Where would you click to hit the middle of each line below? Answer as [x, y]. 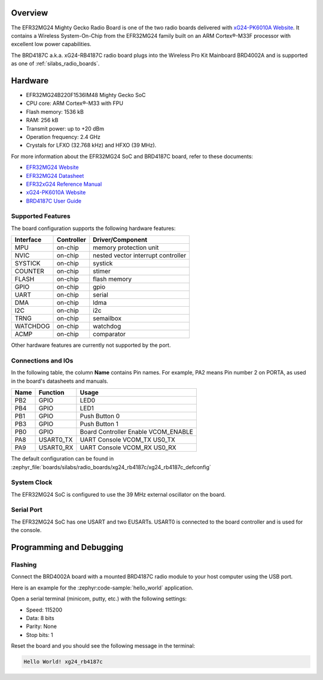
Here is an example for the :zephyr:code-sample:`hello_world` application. [102, 588]
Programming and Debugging [67, 547]
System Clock [32, 482]
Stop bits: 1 [39, 634]
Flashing [24, 564]
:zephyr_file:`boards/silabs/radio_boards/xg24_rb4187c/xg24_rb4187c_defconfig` [111, 467]
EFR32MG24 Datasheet [55, 176]
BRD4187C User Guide [54, 201]
